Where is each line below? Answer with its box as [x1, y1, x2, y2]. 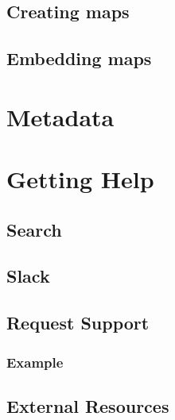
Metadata [6, 100, 115, 133]
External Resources [6, 393, 169, 418]
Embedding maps [6, 46, 152, 71]
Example [6, 352, 64, 372]
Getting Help [6, 163, 154, 195]
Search [6, 217, 62, 241]
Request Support [6, 310, 150, 335]
